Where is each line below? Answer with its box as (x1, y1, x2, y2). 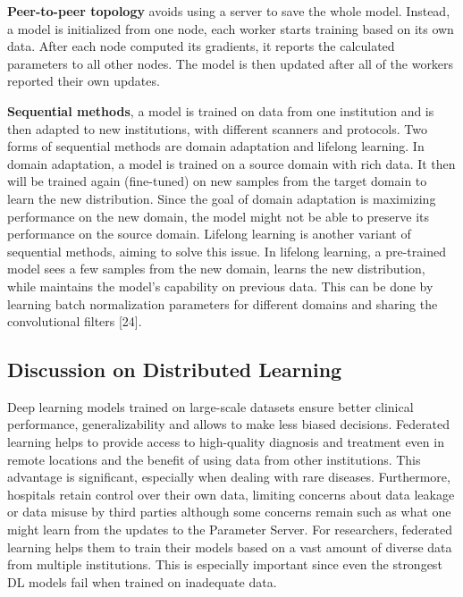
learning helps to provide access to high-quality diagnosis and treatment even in (7, 433, 444, 451)
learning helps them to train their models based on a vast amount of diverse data (7, 537, 452, 556)
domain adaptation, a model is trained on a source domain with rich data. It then (7, 154, 456, 172)
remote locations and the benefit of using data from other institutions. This (7, 450, 421, 468)
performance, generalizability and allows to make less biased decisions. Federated (7, 415, 450, 433)
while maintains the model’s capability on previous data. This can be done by (7, 276, 434, 295)
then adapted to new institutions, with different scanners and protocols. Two (7, 119, 427, 138)
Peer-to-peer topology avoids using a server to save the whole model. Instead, (7, 2, 450, 20)
